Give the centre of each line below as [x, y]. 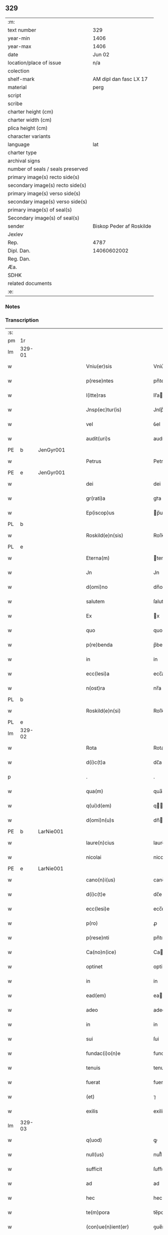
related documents [30, 283]
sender [16, 226]
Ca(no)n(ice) [101, 952]
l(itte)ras [96, 395]
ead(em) [96, 996]
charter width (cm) [30, 120]
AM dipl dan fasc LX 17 [120, 79]
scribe [15, 104]
